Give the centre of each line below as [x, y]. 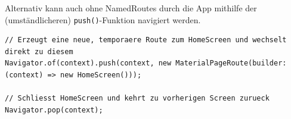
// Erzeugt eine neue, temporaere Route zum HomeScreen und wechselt [146, 40]
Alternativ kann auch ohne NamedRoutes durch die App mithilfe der [131, 8]
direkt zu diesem [39, 51]
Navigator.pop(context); [54, 110]
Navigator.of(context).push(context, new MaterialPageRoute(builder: [146, 63]
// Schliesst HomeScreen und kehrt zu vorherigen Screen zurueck [137, 98]
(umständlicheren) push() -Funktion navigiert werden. [103, 19]
